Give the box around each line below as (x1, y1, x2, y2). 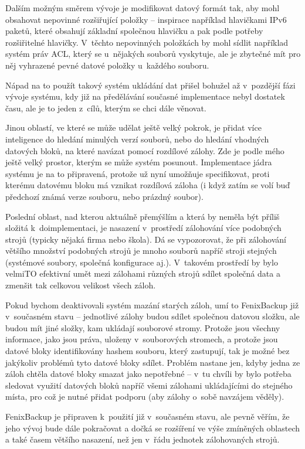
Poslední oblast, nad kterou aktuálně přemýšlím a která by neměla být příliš (5, 210, 280, 222)
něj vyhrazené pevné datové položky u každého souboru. (5, 59, 209, 71)
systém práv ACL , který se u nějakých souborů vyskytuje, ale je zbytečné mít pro (5, 47, 301, 60)
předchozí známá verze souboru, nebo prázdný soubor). (5, 190, 204, 202)
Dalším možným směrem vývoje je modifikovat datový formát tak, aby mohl (5, 2, 280, 13)
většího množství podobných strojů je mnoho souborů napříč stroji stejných (5, 244, 277, 257)
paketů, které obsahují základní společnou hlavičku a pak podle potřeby (5, 25, 263, 37)
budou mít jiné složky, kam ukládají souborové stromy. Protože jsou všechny (5, 321, 280, 334)
